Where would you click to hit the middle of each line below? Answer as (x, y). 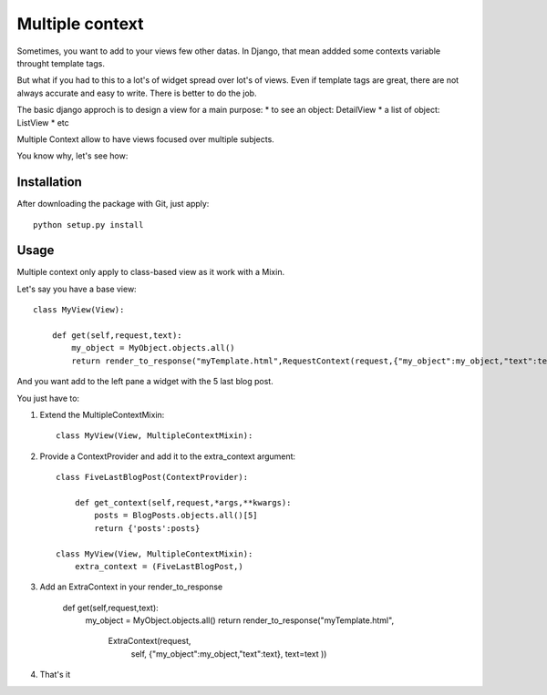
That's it (55, 675)
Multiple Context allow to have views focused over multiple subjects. (146, 139)
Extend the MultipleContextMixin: (102, 415)
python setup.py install (88, 225)
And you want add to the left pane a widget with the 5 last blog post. (145, 382)
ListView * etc (43, 122)
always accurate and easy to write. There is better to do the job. (137, 93)
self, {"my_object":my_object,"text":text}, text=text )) (229, 654)
